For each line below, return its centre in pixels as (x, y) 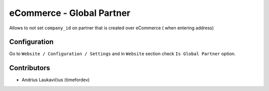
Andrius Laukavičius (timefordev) (56, 80)
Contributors (30, 68)
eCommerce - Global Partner (70, 13)
